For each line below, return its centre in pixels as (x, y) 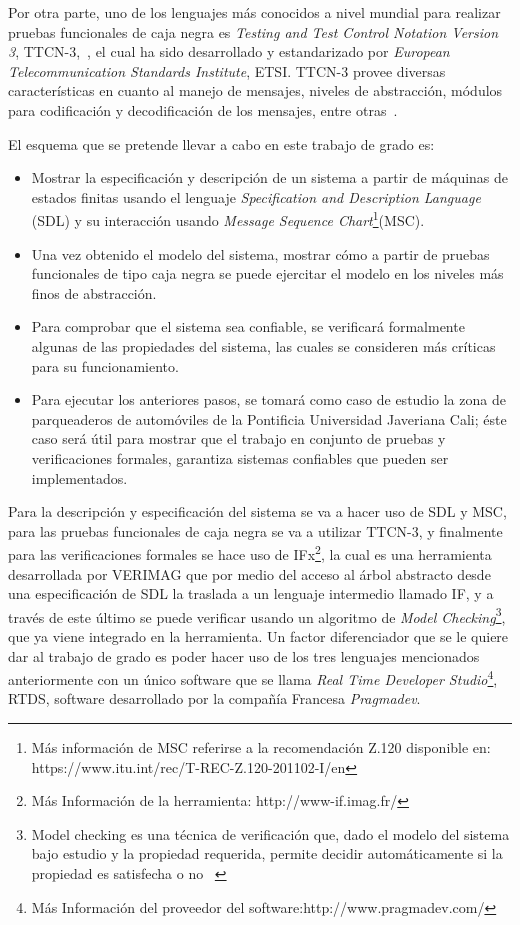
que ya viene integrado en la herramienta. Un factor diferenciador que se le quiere (258, 636)
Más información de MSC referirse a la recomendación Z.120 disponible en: (261, 747)
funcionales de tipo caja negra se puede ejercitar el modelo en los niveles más (267, 273)
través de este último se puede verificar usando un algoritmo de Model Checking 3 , (257, 615)
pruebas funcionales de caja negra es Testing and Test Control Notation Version (253, 31)
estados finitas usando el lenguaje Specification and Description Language (256, 196)
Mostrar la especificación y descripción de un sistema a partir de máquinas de (270, 177)
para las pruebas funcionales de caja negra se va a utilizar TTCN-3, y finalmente (255, 530)
